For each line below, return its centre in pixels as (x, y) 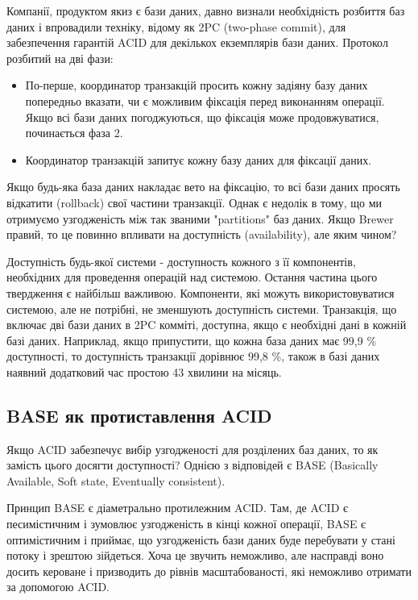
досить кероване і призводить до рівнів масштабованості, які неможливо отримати (209, 571)
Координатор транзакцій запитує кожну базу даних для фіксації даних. (199, 159)
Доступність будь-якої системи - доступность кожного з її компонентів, (181, 261)
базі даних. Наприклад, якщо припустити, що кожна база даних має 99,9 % (192, 340)
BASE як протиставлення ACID (139, 415)
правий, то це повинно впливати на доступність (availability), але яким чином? (202, 234)
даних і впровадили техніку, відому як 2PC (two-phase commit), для (176, 26)
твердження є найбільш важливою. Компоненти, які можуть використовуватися (201, 292)
